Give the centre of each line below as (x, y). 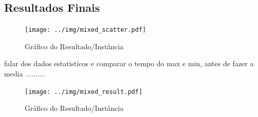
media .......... (25, 74)
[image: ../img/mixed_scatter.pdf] (86, 30)
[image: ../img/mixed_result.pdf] (84, 92)
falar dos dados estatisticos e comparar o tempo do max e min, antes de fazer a (129, 63)
